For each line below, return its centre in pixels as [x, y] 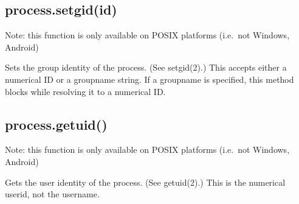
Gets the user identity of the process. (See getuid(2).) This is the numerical [145, 182]
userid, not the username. [52, 194]
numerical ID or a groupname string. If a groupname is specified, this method [149, 79]
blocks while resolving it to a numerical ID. [85, 91]
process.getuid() [56, 124]
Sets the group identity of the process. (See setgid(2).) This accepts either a [146, 67]
